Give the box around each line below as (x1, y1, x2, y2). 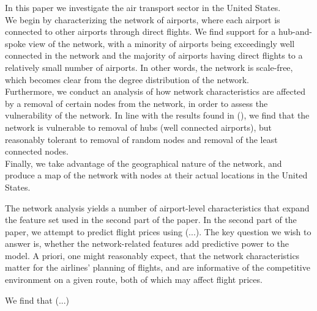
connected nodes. (5, 145, 69, 158)
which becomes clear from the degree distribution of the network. (5, 73, 249, 86)
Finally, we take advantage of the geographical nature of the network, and (5, 156, 282, 169)
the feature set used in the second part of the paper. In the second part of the (5, 213, 297, 226)
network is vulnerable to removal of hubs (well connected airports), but (5, 120, 272, 133)
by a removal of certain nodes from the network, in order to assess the (5, 97, 268, 109)
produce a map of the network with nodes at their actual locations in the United (5, 169, 308, 181)
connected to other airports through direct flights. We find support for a (5, 25, 276, 38)
